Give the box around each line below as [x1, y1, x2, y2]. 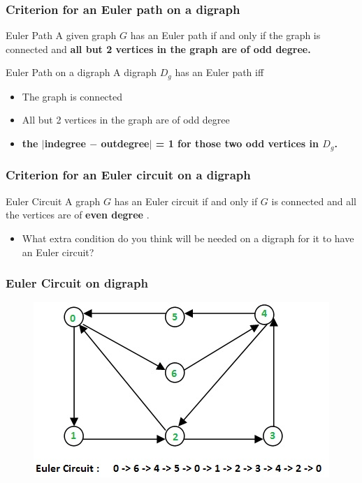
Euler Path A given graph [6, 28, 117, 43]
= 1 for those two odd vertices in [155, 136, 319, 151]
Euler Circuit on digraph [6, 274, 148, 292]
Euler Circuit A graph [6, 193, 101, 208]
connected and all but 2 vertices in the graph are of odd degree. [6, 41, 311, 56]
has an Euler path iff [175, 65, 264, 80]
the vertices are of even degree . [6, 207, 150, 222]
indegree [44, 136, 86, 151]
